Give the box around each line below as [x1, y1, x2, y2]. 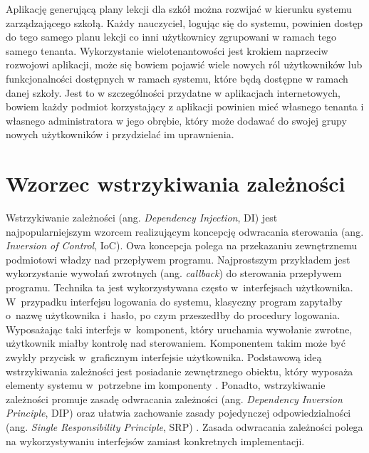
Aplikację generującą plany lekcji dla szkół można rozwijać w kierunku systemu [6, 1, 352, 16]
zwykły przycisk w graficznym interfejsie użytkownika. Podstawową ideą [6, 350, 322, 364]
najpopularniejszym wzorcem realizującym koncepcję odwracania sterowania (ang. [6, 224, 364, 239]
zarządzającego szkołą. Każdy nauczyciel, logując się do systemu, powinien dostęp [6, 15, 363, 30]
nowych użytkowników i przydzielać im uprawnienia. [6, 127, 234, 142]
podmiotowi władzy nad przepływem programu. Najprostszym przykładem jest [6, 251, 350, 266]
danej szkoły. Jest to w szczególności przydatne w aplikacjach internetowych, [6, 85, 341, 100]
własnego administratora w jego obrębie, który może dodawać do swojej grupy [6, 113, 347, 127]
